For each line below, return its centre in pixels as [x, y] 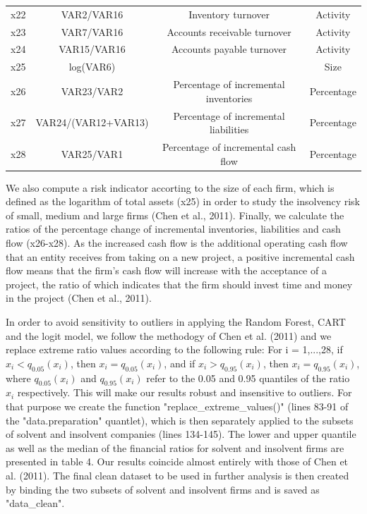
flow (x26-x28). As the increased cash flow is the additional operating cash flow [177, 243]
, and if [180, 363]
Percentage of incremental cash [229, 147]
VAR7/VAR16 [92, 31]
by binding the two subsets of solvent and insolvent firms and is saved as [163, 489]
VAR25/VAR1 [92, 153]
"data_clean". [35, 503]
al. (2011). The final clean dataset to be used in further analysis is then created [178, 475]
